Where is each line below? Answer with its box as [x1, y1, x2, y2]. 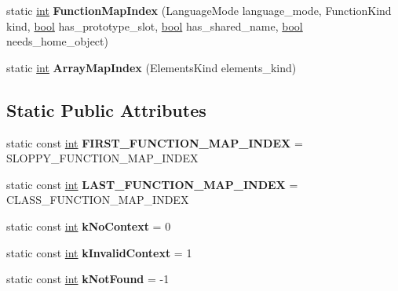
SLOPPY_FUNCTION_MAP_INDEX [6, 150, 199, 166]
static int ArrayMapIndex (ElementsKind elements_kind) [6, 59, 297, 75]
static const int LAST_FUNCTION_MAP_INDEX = [6, 176, 298, 192]
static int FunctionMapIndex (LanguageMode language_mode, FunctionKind [6, 2, 392, 18]
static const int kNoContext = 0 [6, 217, 171, 234]
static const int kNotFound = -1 [6, 271, 170, 287]
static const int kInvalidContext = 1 [6, 244, 192, 260]
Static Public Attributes [6, 97, 206, 122]
